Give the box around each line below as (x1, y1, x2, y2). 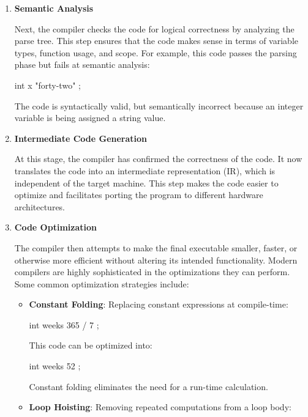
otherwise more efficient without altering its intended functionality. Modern (14, 253, 298, 266)
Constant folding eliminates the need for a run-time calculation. (29, 380, 268, 393)
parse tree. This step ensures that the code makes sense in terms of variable (14, 34, 298, 47)
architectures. (14, 200, 66, 213)
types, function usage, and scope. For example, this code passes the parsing (14, 46, 297, 59)
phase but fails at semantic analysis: (14, 58, 150, 71)
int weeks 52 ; (29, 360, 81, 372)
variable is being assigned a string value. (14, 111, 166, 124)
